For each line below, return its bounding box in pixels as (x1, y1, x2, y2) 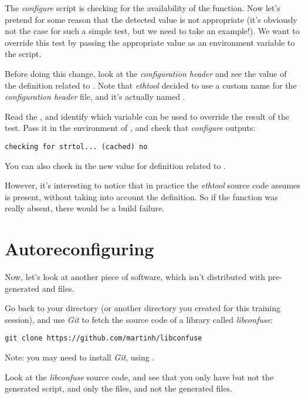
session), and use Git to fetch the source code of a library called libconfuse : (5, 313, 273, 325)
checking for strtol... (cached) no (5, 142, 148, 151)
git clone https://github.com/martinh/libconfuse (5, 334, 202, 343)
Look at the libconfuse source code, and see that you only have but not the (5, 370, 274, 383)
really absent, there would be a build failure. (5, 202, 165, 214)
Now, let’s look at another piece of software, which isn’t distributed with (5, 271, 266, 283)
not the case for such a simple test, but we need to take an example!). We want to (5, 25, 300, 37)
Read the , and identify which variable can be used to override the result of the (5, 110, 290, 122)
